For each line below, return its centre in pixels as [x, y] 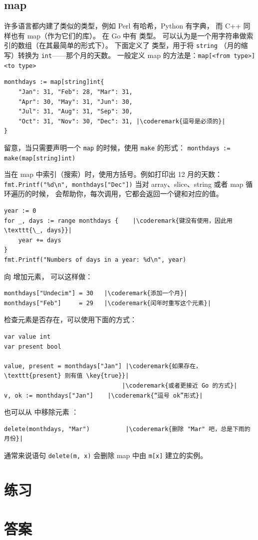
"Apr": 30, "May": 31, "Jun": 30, [75, 102]
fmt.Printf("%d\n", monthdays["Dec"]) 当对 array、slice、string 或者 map [124, 184]
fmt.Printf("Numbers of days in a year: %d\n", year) [95, 260]
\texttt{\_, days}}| [38, 231]
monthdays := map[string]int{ [54, 82]
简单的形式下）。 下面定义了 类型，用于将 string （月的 [150, 45]
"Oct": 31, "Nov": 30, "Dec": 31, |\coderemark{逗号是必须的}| [122, 121]
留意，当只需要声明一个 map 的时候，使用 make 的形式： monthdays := [117, 147]
